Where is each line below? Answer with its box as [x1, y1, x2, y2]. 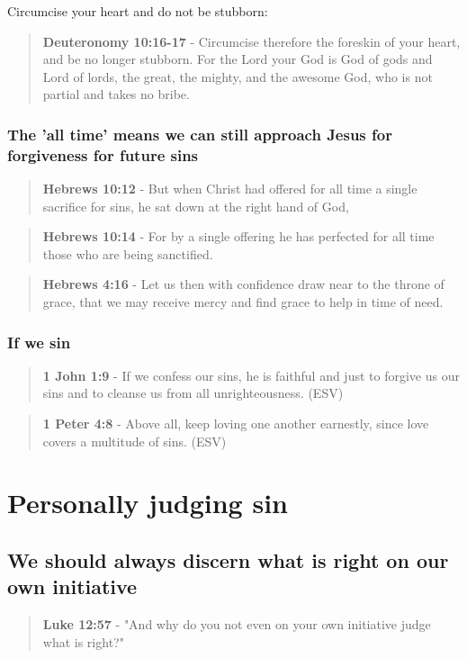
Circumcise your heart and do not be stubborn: [7, 2, 268, 20]
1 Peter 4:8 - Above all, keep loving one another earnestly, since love [42, 414, 429, 433]
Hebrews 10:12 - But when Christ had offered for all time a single [42, 179, 418, 198]
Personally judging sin [7, 484, 288, 521]
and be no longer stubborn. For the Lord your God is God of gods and [42, 50, 433, 68]
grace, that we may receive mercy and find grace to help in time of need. [42, 293, 444, 311]
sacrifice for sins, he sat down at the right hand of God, [42, 196, 349, 215]
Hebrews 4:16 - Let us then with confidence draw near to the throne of [42, 275, 445, 293]
